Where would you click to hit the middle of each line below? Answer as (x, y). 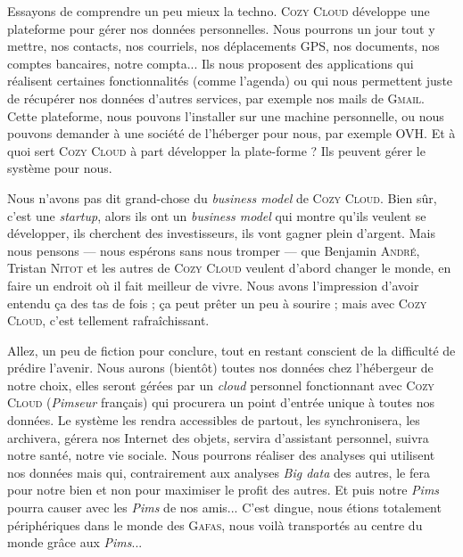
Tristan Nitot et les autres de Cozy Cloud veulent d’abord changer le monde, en (229, 268)
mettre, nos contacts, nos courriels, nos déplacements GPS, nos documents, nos (223, 46)
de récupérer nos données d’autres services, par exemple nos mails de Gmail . (216, 98)
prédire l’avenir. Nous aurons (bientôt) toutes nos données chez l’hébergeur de (220, 368)
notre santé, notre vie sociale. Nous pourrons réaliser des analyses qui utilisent (221, 455)
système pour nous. (60, 168)
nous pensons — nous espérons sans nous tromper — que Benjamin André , (214, 250)
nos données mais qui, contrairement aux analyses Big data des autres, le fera (219, 472)
